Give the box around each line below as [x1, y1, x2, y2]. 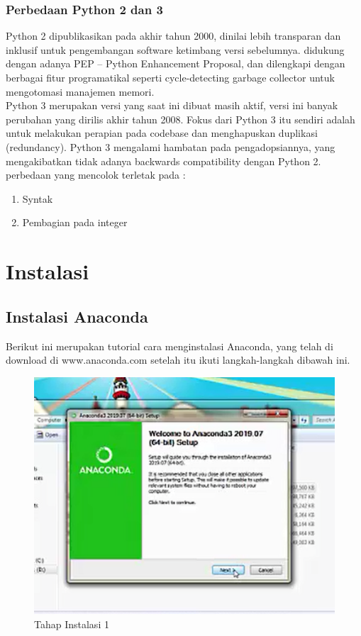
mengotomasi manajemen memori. [6, 84, 155, 99]
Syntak [22, 191, 53, 206]
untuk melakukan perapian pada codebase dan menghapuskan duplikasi [6, 125, 318, 140]
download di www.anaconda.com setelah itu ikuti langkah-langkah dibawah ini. [6, 352, 350, 367]
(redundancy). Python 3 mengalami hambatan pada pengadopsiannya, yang [6, 139, 335, 154]
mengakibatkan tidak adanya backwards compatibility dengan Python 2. [6, 153, 321, 168]
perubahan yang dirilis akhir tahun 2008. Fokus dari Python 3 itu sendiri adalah [6, 111, 355, 126]
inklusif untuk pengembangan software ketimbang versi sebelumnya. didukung [6, 42, 345, 57]
